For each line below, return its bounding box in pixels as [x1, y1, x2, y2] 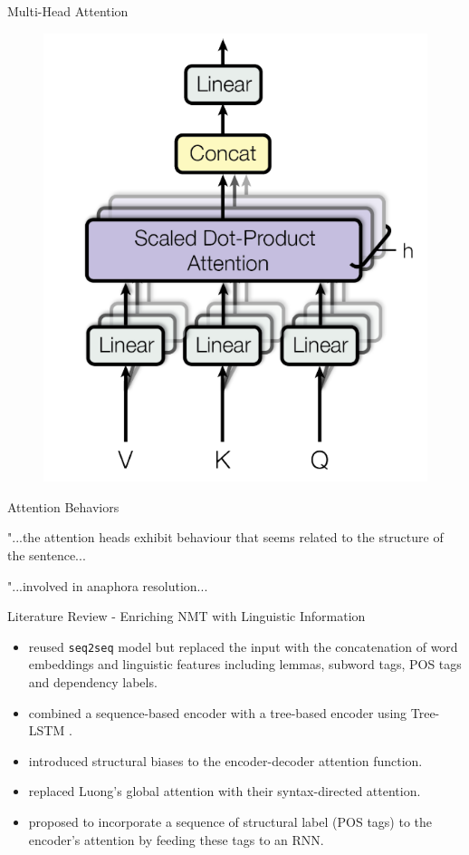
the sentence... [7, 545, 86, 564]
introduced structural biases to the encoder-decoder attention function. [28, 751, 423, 770]
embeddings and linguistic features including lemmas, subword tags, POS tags [28, 655, 462, 674]
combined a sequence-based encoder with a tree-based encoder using [28, 703, 407, 722]
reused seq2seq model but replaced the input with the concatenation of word [28, 636, 458, 656]
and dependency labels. [28, 672, 158, 691]
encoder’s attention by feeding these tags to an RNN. [28, 830, 324, 849]
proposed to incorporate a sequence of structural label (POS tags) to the [28, 811, 433, 831]
